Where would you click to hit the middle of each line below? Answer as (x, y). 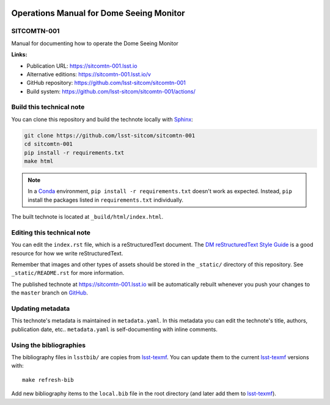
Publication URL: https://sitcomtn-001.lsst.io (82, 66)
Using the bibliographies (48, 345)
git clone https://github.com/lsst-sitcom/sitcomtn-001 (110, 135)
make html (39, 161)
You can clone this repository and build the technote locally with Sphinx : (102, 119)
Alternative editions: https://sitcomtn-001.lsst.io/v (89, 74)
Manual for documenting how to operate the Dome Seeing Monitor (95, 43)
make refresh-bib (48, 380)
